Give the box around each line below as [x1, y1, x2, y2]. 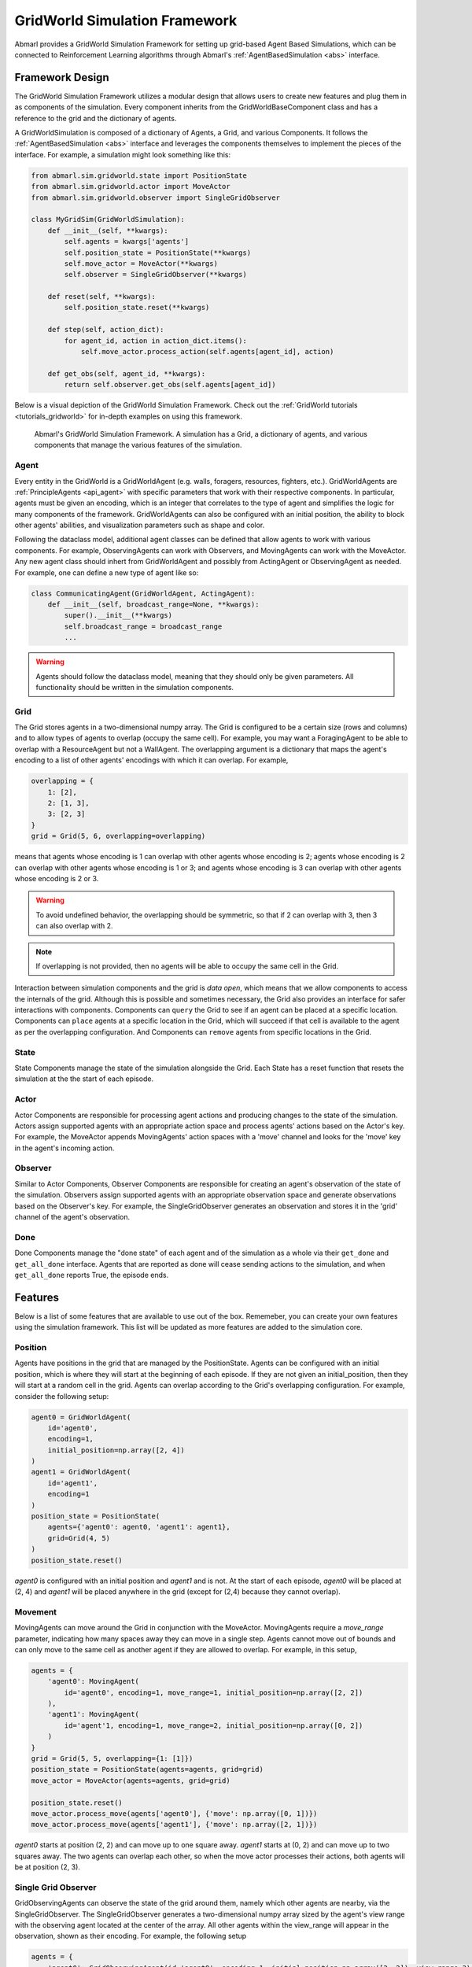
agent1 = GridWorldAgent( [31, 1467, 131, 1477]
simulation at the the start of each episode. [14, 1074, 153, 1083]
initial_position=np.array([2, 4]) [47, 1445, 185, 1455]
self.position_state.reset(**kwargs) [64, 303, 210, 312]
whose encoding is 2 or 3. [14, 873, 99, 883]
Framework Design [14, 71, 109, 84]
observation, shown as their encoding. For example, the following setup [14, 1932, 247, 1941]
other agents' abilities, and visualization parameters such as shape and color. [14, 520, 265, 530]
